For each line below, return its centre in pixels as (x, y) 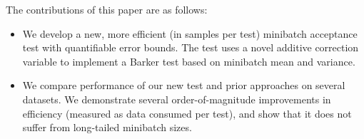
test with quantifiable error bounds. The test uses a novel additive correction (191, 47)
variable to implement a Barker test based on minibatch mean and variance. (189, 61)
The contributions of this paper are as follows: (107, 9)
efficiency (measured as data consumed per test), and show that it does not (187, 113)
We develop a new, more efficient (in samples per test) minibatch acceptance (190, 33)
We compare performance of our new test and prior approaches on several (184, 85)
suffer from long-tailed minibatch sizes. (107, 127)
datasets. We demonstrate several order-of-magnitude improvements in (177, 99)
